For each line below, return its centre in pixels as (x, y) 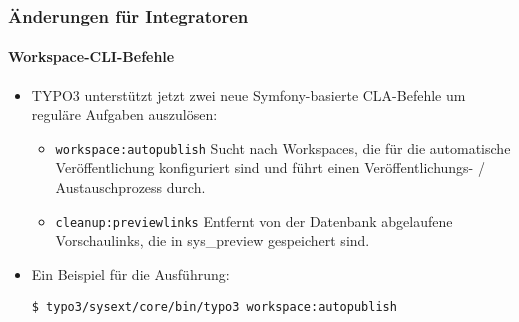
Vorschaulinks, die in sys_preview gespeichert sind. (212, 240)
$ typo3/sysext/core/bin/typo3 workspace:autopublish (214, 306)
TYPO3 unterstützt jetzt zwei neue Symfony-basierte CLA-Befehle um (248, 94)
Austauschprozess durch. (130, 187)
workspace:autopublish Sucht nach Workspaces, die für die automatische (283, 147)
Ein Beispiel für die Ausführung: (130, 273)
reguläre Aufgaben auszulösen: (124, 114)
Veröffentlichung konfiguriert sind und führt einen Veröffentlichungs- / (270, 167)
